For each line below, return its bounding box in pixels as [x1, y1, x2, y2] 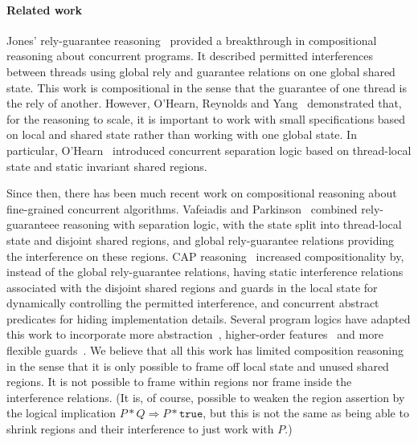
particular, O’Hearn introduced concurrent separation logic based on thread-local [6, 141, 412, 158]
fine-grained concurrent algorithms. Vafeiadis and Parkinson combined [6, 200, 358, 217]
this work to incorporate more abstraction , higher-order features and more [6, 326, 383, 343]
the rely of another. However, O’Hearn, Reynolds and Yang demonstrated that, [6, 95, 402, 112]
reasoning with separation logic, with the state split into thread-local [63, 216, 402, 233]
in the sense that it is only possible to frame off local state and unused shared [6, 357, 389, 374]
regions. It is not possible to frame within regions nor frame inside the [6, 373, 352, 390]
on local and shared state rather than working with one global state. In [6, 126, 357, 143]
